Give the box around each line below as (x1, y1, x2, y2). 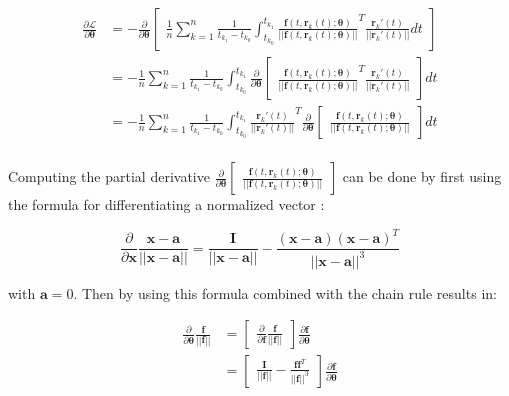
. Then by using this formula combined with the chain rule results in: (73, 282, 497, 303)
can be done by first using (342, 166, 502, 187)
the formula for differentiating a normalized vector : (8, 194, 325, 215)
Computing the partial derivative (8, 166, 210, 187)
